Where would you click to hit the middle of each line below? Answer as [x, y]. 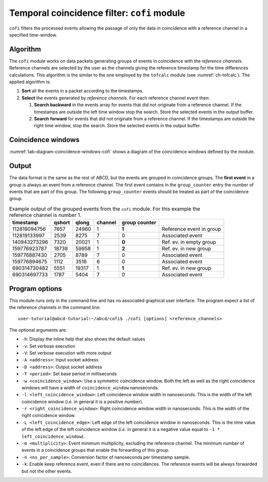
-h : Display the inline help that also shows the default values [83, 339]
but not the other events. [47, 471]
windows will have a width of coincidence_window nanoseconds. [90, 388]
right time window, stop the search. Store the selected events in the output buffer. [117, 126]
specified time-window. [33, 35]
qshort [62, 222]
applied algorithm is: [30, 82]
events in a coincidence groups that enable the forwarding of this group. [96, 450]
